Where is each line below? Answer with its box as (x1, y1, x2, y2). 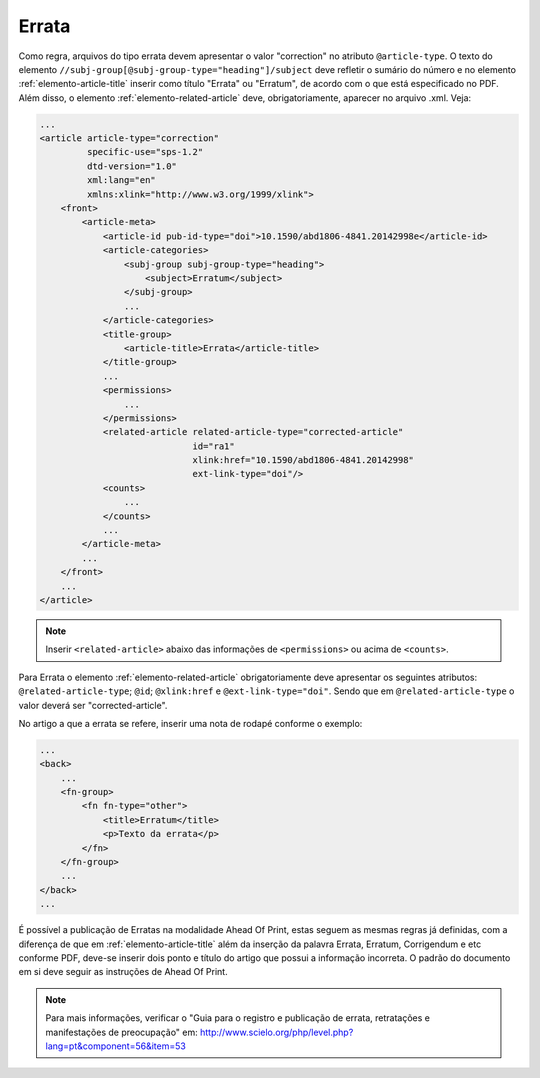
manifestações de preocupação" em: (45, 1026, 199, 1038)
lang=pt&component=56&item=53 (45, 1040, 187, 1052)
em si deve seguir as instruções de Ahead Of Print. (18, 966, 229, 978)
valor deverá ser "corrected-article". (18, 699, 168, 711)
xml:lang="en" (86, 175, 157, 186)
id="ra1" (192, 440, 235, 452)
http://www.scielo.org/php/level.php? (200, 1026, 354, 1038)
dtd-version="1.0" (86, 160, 177, 172)
